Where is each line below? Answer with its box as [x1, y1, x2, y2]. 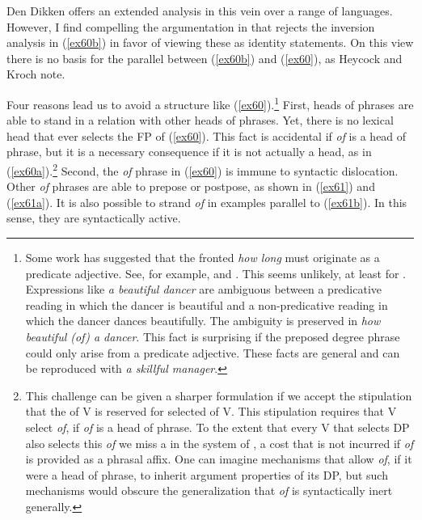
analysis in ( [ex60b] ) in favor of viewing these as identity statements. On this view [6, 34, 414, 51]
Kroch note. [6, 66, 65, 82]
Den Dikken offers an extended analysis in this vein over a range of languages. [6, 2, 393, 19]
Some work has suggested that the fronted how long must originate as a [25, 249, 380, 266]
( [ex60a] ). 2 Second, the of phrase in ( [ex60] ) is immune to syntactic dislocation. [6, 160, 399, 179]
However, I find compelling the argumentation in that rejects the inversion [6, 18, 375, 35]
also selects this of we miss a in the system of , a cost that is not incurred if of [25, 434, 414, 451]
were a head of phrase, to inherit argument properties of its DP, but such [25, 466, 388, 483]
